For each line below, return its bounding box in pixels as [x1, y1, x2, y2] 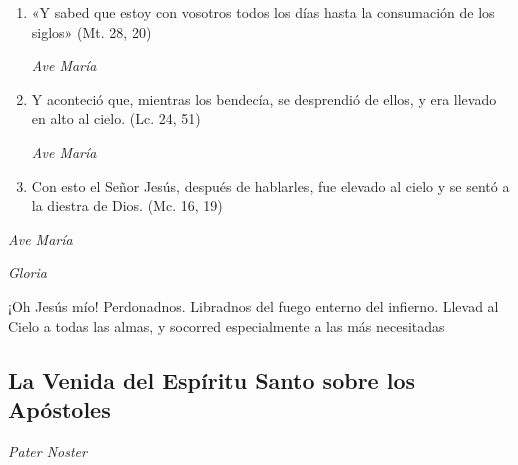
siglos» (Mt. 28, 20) [31, 21, 152, 42]
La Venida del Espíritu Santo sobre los [8, 364, 415, 395]
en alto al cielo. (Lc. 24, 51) [31, 108, 201, 129]
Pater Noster [8, 440, 87, 461]
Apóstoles [8, 393, 111, 424]
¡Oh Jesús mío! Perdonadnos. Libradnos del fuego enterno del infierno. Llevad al [8, 295, 499, 316]
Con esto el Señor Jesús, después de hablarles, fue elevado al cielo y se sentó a [31, 175, 510, 196]
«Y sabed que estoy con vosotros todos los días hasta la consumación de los [31, 2, 495, 22]
